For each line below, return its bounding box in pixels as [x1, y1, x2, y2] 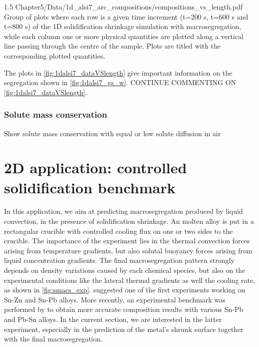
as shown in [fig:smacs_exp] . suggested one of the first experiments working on [4, 284, 245, 295]
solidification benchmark [4, 177, 176, 197]
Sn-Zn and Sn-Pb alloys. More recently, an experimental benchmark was [4, 294, 225, 304]
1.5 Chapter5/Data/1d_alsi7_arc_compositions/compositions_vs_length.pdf [4, 2, 243, 12]
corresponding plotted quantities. [4, 50, 105, 61]
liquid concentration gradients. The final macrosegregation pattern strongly [4, 255, 234, 265]
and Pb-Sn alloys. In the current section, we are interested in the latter [4, 314, 222, 324]
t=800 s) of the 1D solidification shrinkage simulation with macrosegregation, [4, 21, 241, 32]
